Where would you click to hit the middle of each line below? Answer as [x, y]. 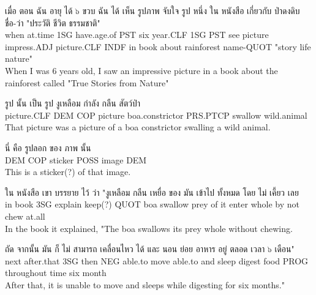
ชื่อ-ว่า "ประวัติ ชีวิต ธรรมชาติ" [53, 22]
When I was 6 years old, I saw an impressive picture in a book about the [141, 70]
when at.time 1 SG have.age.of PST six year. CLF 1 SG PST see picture [137, 35]
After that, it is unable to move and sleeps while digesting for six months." [145, 284]
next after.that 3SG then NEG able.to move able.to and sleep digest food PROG [157, 260]
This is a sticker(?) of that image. [68, 172]
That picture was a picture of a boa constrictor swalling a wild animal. [138, 127]
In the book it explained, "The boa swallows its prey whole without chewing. [149, 228]
